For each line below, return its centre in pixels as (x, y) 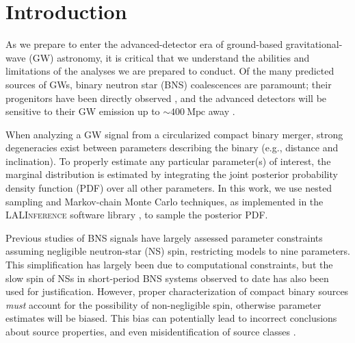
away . (222, 111)
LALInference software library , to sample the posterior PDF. (137, 215)
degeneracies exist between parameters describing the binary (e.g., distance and (172, 148)
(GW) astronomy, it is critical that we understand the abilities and (169, 57)
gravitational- (314, 44)
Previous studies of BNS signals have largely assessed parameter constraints (164, 237)
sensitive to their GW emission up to (83, 111)
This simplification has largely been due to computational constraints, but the (169, 265)
